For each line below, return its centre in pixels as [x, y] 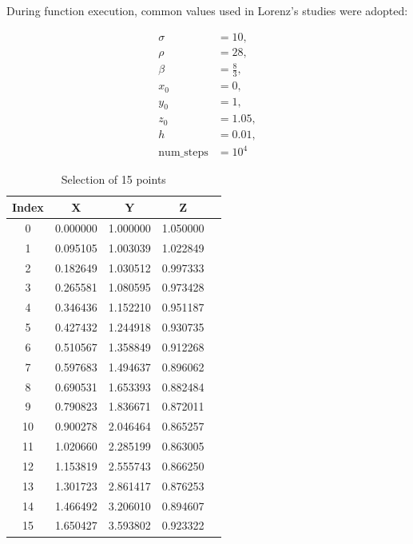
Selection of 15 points [113, 179]
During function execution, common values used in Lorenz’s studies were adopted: [207, 10]
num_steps [183, 153]
